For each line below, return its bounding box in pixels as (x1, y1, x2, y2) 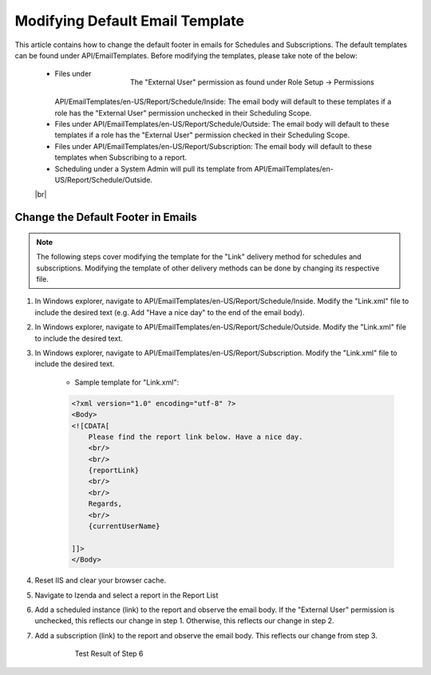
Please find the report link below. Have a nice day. (88, 432, 303, 441)
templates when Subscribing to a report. (54, 152, 188, 163)
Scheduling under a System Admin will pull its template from (54, 164, 253, 173)
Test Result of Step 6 (74, 649, 144, 658)
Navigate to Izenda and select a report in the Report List (34, 590, 219, 600)
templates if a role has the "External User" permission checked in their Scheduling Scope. (54, 130, 350, 140)
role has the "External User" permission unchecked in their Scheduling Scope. (54, 108, 312, 117)
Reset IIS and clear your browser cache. (34, 575, 167, 586)
